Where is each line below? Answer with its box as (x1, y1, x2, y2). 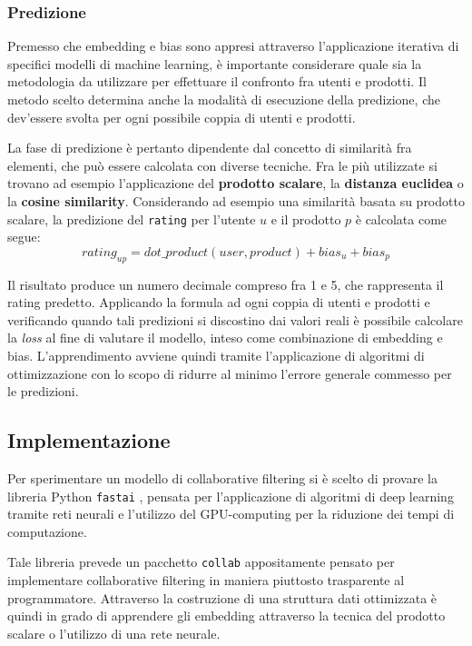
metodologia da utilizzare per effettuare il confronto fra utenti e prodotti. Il (7, 72, 427, 91)
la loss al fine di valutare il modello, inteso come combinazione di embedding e (7, 328, 443, 347)
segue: (7, 227, 41, 246)
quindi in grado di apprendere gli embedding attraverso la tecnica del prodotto (7, 606, 446, 625)
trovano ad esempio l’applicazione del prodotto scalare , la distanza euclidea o (7, 174, 464, 193)
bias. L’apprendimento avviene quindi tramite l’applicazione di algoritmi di (7, 345, 425, 364)
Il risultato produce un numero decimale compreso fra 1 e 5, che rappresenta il (7, 274, 444, 293)
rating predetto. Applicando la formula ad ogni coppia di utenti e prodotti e (7, 293, 430, 312)
